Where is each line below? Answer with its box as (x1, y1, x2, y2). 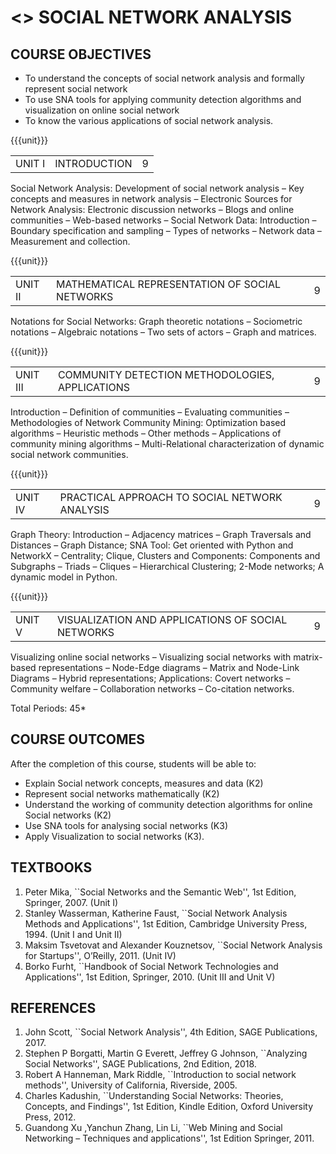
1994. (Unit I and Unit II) (24, 928, 123, 940)
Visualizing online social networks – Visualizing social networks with (10, 651, 292, 663)
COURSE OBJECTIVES (10, 46, 152, 63)
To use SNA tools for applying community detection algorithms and (24, 94, 302, 105)
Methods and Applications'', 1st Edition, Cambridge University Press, (24, 917, 308, 930)
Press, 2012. (24, 1111, 77, 1123)
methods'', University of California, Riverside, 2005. (24, 1079, 238, 1091)
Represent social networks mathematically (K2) (24, 787, 220, 800)
